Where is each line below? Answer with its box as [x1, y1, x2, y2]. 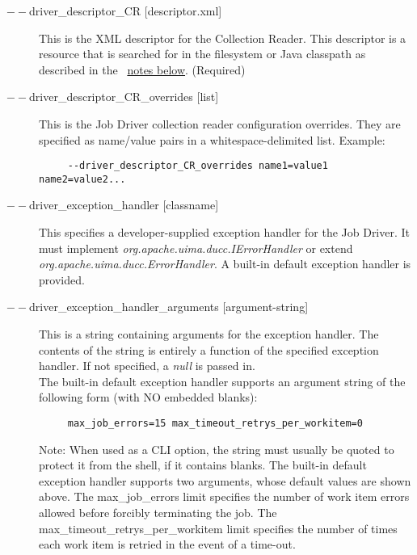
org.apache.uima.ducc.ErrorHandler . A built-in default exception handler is [39, 255, 411, 272]
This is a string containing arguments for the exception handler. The [39, 326, 379, 343]
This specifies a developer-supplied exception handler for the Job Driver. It [39, 224, 411, 241]
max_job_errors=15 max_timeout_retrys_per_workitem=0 [67, 418, 363, 429]
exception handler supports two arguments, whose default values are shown [39, 472, 411, 489]
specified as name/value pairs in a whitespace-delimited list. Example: [39, 131, 385, 148]
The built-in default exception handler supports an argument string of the [39, 372, 406, 389]
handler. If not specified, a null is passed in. [39, 357, 255, 374]
